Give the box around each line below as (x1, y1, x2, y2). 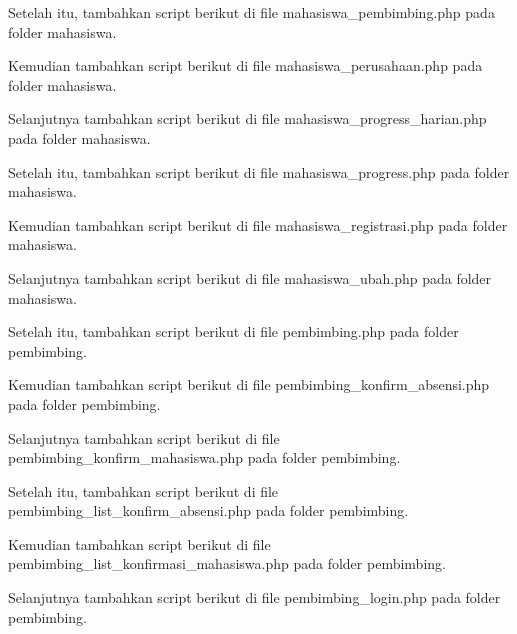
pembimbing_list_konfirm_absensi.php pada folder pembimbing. (8, 500, 409, 521)
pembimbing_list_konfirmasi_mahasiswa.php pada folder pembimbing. (8, 553, 446, 574)
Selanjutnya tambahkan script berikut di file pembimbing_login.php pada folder (8, 587, 501, 608)
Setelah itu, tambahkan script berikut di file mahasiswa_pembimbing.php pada (8, 2, 495, 22)
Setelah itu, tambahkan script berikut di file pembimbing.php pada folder (8, 321, 459, 342)
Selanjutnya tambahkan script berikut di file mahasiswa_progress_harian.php (8, 108, 487, 129)
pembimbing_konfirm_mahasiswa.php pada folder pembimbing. (8, 447, 401, 468)
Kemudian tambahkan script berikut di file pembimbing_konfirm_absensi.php (8, 374, 490, 395)
